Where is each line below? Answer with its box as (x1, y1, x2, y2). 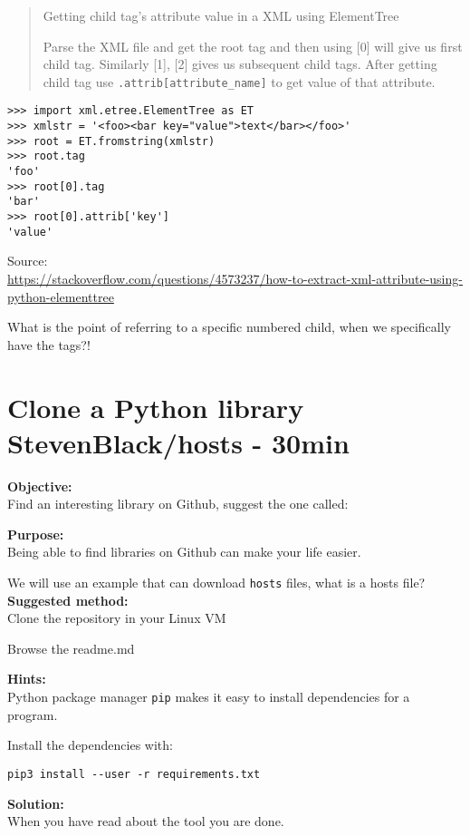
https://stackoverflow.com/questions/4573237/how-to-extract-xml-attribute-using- (7, 268, 463, 287)
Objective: (7, 476, 72, 495)
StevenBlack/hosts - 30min (7, 423, 350, 461)
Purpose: (7, 524, 64, 543)
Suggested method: (7, 590, 129, 609)
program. (7, 705, 58, 724)
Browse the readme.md (7, 638, 135, 657)
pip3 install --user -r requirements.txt (7, 767, 261, 781)
